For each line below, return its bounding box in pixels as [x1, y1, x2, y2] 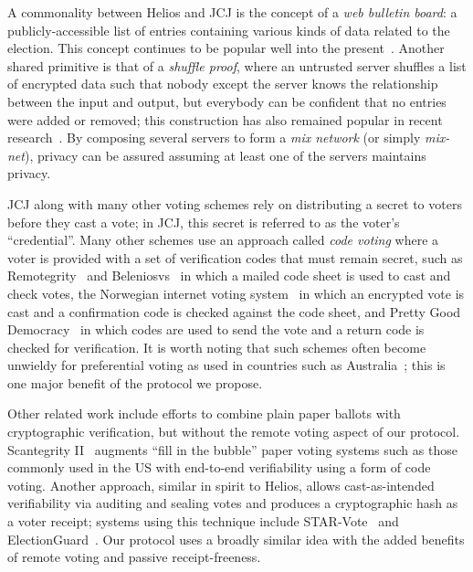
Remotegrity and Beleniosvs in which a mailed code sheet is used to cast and [7, 266, 451, 285]
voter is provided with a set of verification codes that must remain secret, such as [7, 248, 463, 267]
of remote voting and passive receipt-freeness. [7, 547, 261, 567]
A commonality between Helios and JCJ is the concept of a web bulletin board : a [7, 3, 457, 21]
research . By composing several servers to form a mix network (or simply [7, 128, 421, 147]
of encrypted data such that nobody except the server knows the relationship [7, 74, 438, 93]
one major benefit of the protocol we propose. [7, 373, 263, 392]
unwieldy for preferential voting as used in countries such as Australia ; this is [7, 355, 446, 375]
